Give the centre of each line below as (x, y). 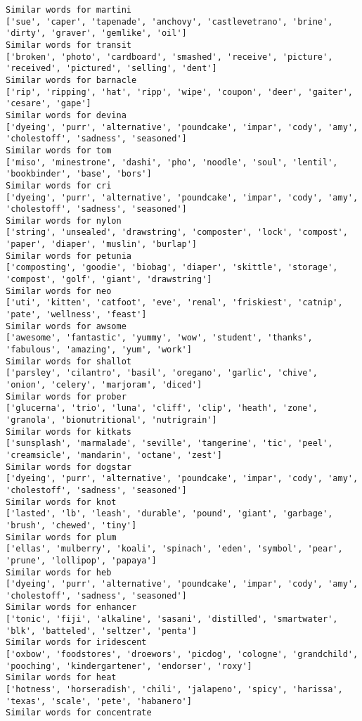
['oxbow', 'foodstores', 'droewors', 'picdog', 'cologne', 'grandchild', (182, 655)
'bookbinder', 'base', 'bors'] (79, 174)
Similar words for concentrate (79, 713)
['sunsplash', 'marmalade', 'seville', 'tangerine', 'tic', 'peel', (169, 444)
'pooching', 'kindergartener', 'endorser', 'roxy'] (129, 666)
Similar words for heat (61, 678)
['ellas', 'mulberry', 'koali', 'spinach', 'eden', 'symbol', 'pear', (174, 549)
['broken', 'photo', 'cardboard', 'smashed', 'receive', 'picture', (169, 57)
